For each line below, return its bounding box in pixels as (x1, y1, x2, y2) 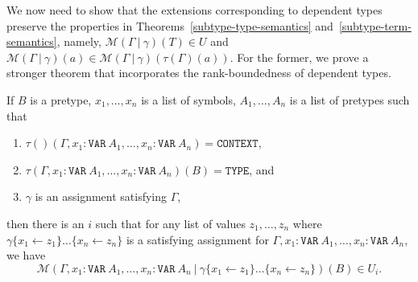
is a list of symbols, (141, 91, 236, 108)
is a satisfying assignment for (126, 231, 269, 247)
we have (6, 247, 46, 264)
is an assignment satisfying (35, 188, 168, 205)
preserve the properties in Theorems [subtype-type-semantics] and (6, 17, 333, 34)
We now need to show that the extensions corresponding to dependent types (6, 2, 383, 18)
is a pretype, (30, 91, 92, 108)
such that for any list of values (95, 215, 246, 231)
